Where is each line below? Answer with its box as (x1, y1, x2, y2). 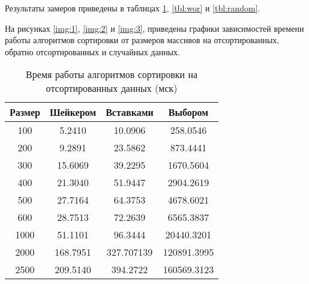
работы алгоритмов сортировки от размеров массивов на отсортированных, (5, 34, 280, 46)
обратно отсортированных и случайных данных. (5, 45, 180, 58)
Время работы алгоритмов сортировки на (26, 67, 198, 82)
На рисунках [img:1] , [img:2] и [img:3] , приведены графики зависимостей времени (5, 22, 304, 34)
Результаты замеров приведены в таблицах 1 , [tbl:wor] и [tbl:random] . (5, 2, 260, 14)
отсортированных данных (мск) (46, 81, 178, 95)
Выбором (168, 105, 209, 119)
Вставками (106, 105, 154, 119)
